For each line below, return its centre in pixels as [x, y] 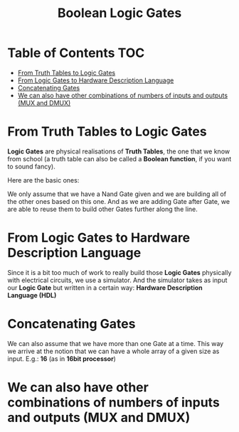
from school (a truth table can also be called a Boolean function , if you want [119, 158]
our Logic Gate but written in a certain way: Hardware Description [105, 287]
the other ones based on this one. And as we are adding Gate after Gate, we [118, 201]
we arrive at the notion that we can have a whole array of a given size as [113, 351]
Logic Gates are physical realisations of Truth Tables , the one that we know [118, 151]
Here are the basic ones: [43, 180]
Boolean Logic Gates [119, 13]
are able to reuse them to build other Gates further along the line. [102, 209]
